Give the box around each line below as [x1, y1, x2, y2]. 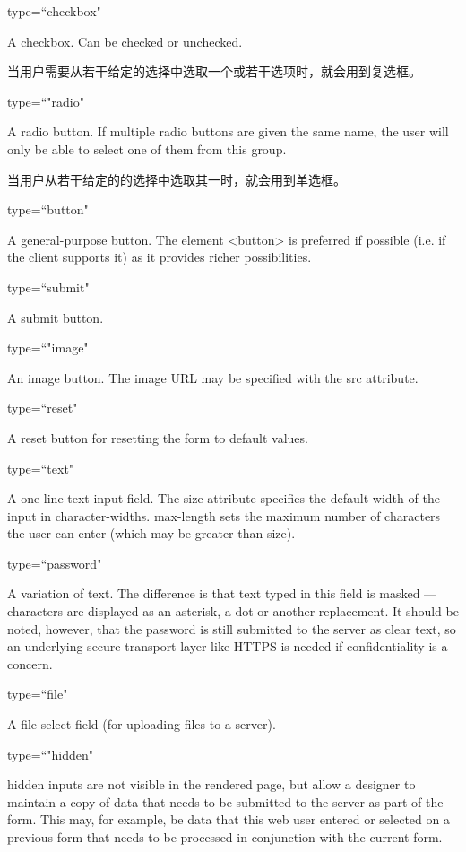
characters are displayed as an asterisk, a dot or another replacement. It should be [7, 602, 459, 621]
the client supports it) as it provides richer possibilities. [7, 248, 312, 266]
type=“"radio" [7, 91, 84, 110]
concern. [7, 654, 53, 673]
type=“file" [7, 684, 68, 703]
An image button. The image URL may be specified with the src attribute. [7, 368, 419, 387]
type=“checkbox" [7, 2, 101, 20]
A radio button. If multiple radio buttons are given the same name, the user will [7, 122, 449, 141]
